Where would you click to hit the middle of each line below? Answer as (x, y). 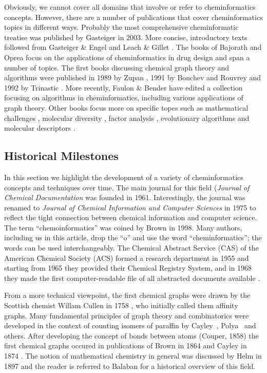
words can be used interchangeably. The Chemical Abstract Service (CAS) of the (131, 248)
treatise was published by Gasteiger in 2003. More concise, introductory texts (126, 37)
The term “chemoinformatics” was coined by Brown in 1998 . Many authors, (123, 227)
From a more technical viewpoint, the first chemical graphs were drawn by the (127, 295)
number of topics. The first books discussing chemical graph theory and (117, 67)
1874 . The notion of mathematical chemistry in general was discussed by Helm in (133, 356)
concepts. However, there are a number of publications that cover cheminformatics (133, 17)
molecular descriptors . (40, 128)
